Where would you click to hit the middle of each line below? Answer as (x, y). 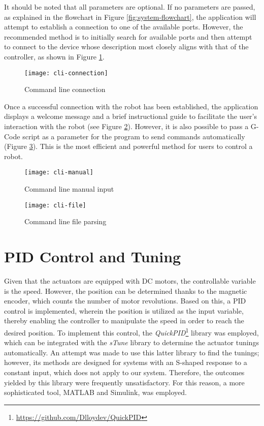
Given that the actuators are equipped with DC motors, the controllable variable (130, 281)
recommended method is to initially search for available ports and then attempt (128, 36)
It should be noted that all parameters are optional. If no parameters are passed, (130, 7)
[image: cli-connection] (66, 73)
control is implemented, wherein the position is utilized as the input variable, (124, 310)
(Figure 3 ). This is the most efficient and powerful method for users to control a (128, 146)
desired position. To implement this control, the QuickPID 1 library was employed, (131, 331)
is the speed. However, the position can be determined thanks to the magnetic (126, 291)
